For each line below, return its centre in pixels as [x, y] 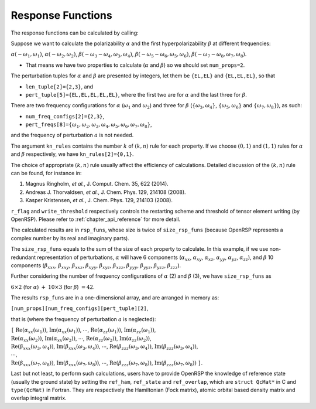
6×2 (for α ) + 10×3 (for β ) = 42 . [53, 287]
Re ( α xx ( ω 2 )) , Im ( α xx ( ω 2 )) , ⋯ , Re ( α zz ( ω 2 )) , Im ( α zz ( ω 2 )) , [81, 339]
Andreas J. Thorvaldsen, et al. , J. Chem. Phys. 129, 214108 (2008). [106, 192]
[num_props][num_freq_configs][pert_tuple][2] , [80, 308]
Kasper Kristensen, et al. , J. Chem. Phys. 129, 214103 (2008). [99, 200]
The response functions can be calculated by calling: [75, 33]
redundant [23, 257]
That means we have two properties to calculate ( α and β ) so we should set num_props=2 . [135, 65]
